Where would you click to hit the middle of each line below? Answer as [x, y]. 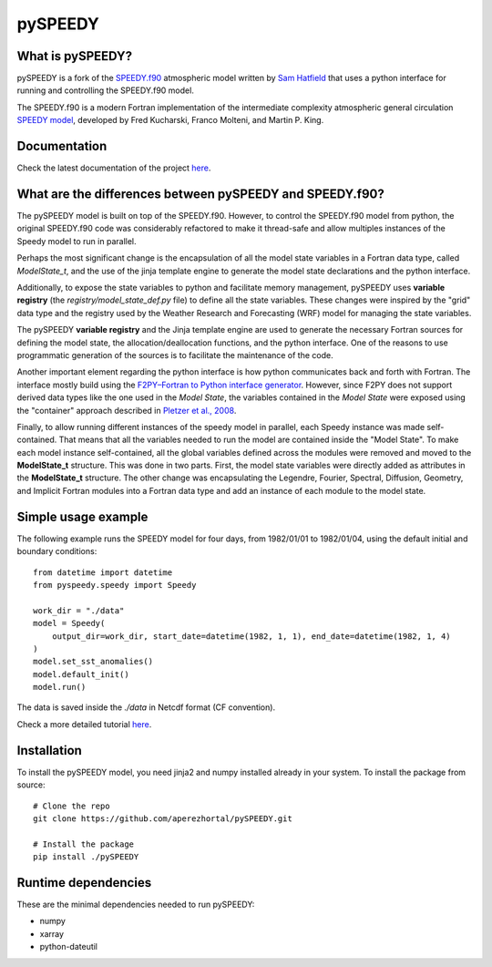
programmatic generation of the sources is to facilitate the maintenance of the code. [175, 355]
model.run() [60, 687]
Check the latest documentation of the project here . [114, 168]
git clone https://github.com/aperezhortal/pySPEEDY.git [163, 818]
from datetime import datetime [103, 572]
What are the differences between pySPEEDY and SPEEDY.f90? [200, 194]
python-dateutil [69, 947]
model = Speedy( [69, 623]
